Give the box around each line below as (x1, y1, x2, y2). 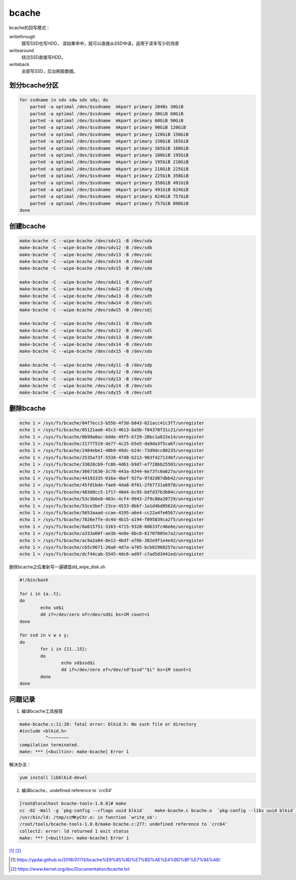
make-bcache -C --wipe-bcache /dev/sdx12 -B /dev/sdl (19, 328, 152, 333)
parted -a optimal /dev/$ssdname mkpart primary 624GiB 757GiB (30, 194, 189, 199)
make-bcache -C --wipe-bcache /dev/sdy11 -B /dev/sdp (19, 362, 152, 367)
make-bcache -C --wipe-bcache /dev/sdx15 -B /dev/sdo (19, 348, 152, 354)
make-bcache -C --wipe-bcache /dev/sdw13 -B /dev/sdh (19, 293, 152, 298)
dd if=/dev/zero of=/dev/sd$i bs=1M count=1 (40, 612, 150, 618)
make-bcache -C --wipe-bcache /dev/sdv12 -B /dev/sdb (19, 245, 152, 251)
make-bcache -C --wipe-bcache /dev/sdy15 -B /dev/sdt (19, 390, 152, 396)
